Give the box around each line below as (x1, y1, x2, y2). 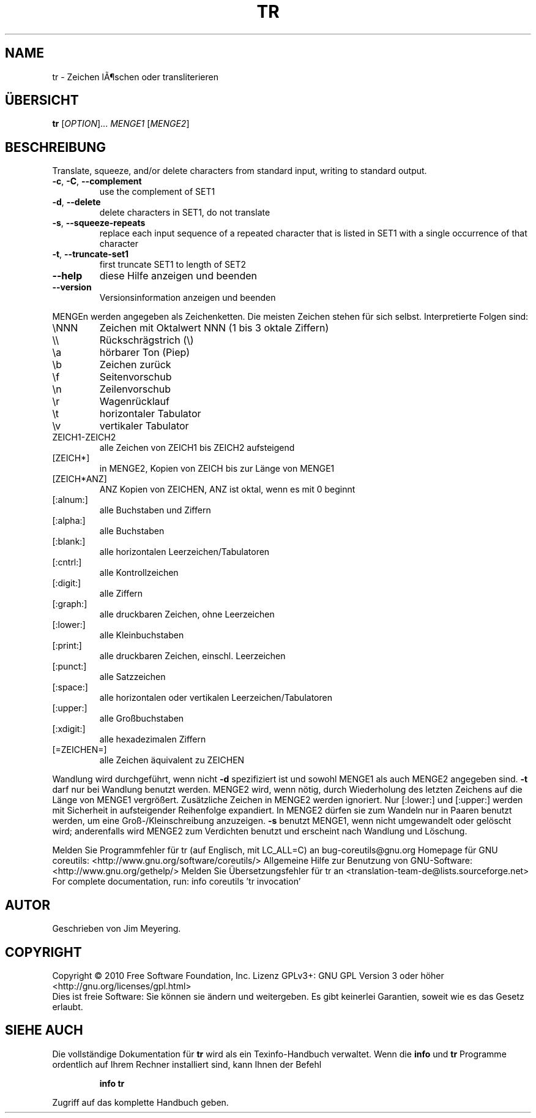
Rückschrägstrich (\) (99, 334, 194, 347)
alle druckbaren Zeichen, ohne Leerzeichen (99, 609, 275, 620)
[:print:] (52, 640, 82, 651)
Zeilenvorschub (99, 383, 171, 396)
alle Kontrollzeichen (99, 567, 179, 578)
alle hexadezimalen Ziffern (99, 734, 206, 745)
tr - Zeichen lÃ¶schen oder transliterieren (52, 71, 218, 82)
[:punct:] (52, 661, 87, 672)
